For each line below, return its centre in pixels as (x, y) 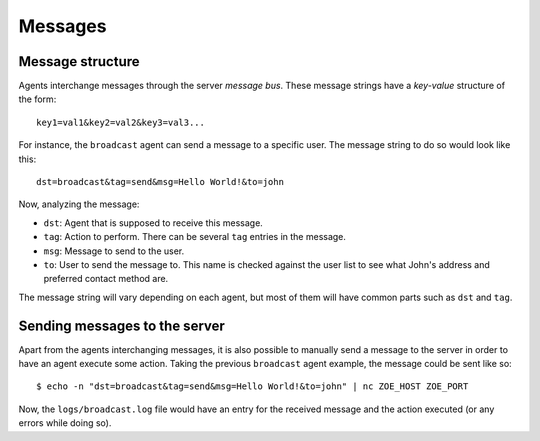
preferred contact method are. (106, 279)
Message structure (79, 61)
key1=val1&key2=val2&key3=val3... (120, 122)
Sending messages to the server (121, 325)
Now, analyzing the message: (79, 204)
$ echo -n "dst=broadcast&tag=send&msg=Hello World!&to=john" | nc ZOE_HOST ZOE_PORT (252, 386)
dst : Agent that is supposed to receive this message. (153, 222)
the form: (37, 99)
